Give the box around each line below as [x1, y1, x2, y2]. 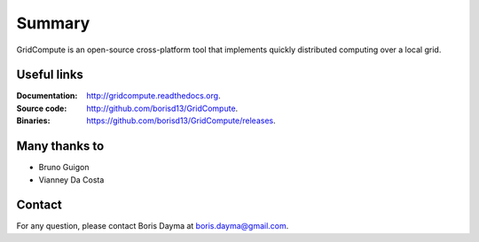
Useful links [16, 67, 84, 82]
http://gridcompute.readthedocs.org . [86, 90, 221, 101]
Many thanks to [16, 138, 105, 154]
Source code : [16, 103, 67, 113]
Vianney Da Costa [38, 174, 105, 185]
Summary [16, 13, 90, 33]
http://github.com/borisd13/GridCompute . [86, 103, 239, 113]
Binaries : [16, 115, 51, 126]
